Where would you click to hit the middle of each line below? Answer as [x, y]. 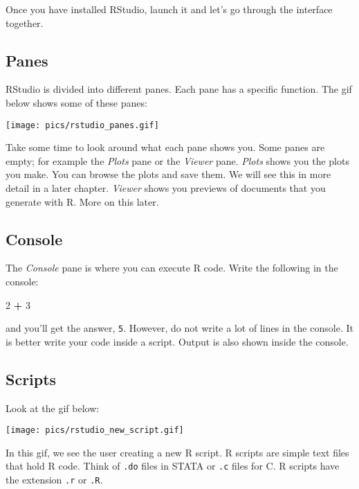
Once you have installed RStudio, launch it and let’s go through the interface [169, 9]
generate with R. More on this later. [82, 201]
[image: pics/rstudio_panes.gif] [82, 125]
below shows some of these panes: [76, 102]
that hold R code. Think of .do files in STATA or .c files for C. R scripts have [173, 466]
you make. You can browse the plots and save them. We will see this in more [168, 174]
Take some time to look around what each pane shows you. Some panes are [165, 147]
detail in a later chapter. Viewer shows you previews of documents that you [166, 188]
